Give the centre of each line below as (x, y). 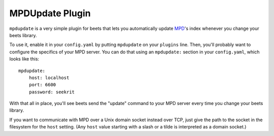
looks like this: (24, 59)
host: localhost (49, 78)
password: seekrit (52, 92)
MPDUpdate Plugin (50, 13)
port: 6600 (42, 85)
